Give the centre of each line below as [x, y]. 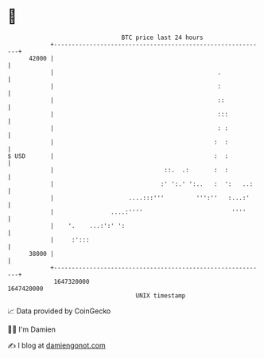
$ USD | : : [118, 156]
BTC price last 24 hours [162, 37]
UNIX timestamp [161, 295]
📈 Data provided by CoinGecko [59, 311]
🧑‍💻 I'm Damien [32, 329]
